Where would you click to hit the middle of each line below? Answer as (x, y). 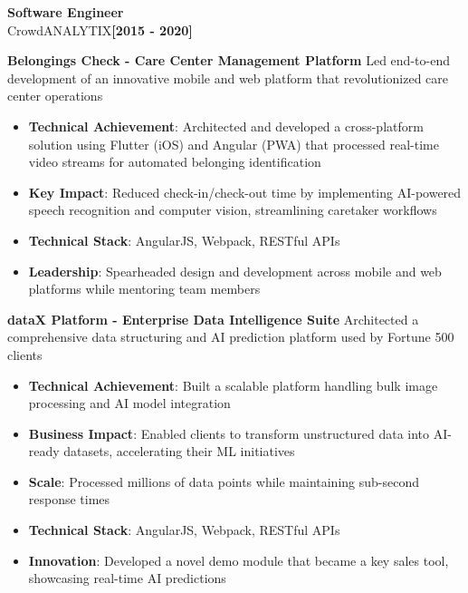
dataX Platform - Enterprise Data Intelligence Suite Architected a (213, 319)
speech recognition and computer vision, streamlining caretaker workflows (233, 210)
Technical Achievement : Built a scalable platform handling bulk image (233, 385)
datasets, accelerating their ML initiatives (179, 451)
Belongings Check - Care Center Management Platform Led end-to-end (229, 60)
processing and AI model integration (129, 403)
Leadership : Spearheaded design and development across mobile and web (235, 271)
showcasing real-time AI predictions (127, 578)
